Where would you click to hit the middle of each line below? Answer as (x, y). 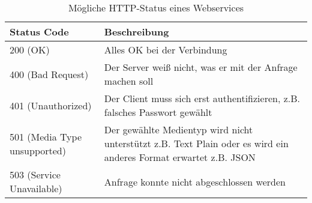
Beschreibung (136, 32)
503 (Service (35, 174)
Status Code (39, 32)
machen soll (129, 81)
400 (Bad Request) (49, 74)
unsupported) (38, 150)
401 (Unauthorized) (51, 105)
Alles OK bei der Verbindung (166, 50)
